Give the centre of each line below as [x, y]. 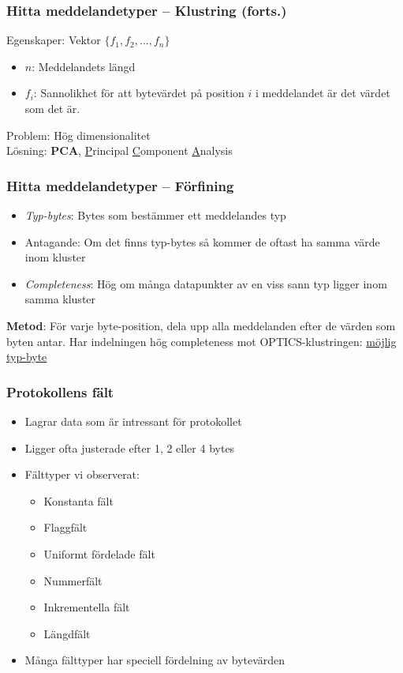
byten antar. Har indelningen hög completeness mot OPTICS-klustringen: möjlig [201, 341]
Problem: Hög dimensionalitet [78, 135]
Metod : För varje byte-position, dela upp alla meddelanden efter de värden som [201, 325]
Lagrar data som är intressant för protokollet [133, 421]
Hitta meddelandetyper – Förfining [120, 185]
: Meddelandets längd [84, 66]
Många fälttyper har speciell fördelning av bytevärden [155, 660]
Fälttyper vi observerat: [82, 474]
